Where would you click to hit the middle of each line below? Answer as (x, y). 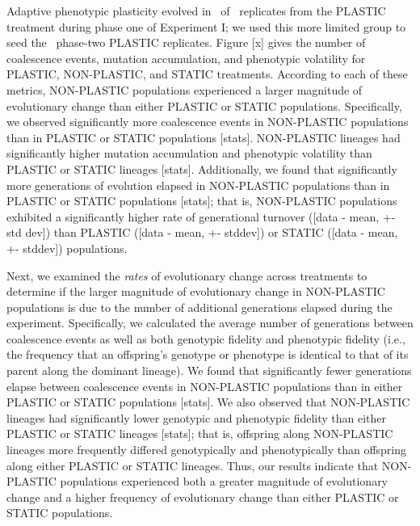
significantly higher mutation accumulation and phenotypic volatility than (189, 153)
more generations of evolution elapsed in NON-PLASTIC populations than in (198, 185)
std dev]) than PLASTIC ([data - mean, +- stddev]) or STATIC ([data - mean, (202, 232)
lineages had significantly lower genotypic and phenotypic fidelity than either (197, 417)
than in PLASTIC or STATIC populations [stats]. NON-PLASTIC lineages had (204, 137)
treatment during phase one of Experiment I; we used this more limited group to (206, 26)
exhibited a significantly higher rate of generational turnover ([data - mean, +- (201, 216)
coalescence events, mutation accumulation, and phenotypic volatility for (186, 58)
